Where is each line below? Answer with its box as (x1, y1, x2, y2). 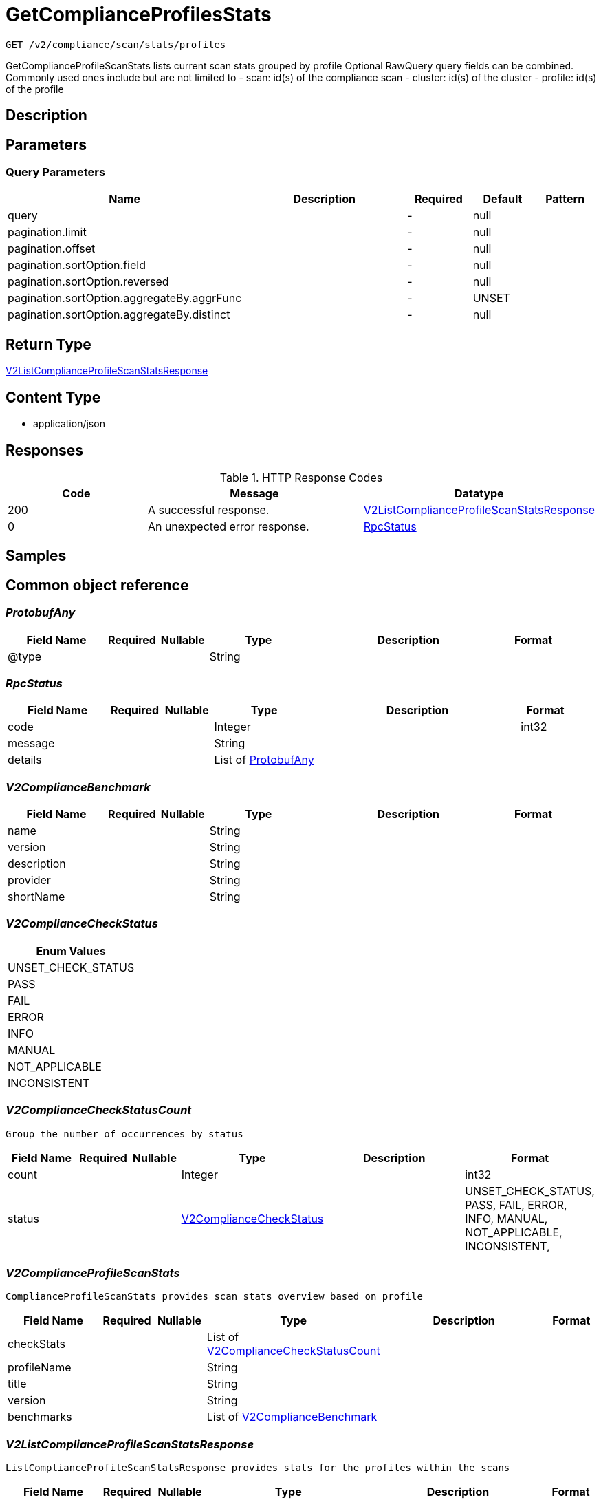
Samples (6, 547, 67, 565)
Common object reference (6, 576, 189, 594)
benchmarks (8, 1410, 72, 1424)
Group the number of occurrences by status (6, 1128, 243, 1139)
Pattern (545, 192, 585, 206)
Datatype (455, 486, 504, 500)
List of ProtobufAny (214, 753, 314, 767)
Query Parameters (6, 165, 106, 180)
